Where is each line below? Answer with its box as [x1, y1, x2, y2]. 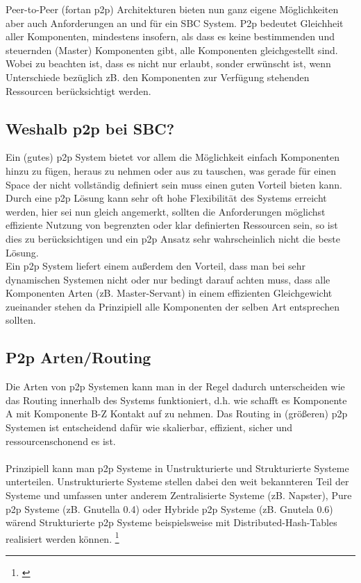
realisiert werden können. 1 [6, 529, 119, 546]
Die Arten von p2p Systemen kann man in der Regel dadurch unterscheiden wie [6, 379, 345, 394]
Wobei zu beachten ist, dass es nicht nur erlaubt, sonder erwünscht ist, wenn [6, 56, 331, 71]
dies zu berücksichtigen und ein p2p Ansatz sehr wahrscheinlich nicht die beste [6, 231, 341, 245]
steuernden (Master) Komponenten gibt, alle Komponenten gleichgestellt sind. [6, 42, 338, 57]
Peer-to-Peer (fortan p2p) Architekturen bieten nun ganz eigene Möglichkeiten [6, 2, 339, 16]
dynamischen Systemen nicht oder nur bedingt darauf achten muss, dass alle [6, 272, 330, 286]
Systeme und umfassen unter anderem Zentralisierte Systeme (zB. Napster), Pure [6, 488, 352, 503]
